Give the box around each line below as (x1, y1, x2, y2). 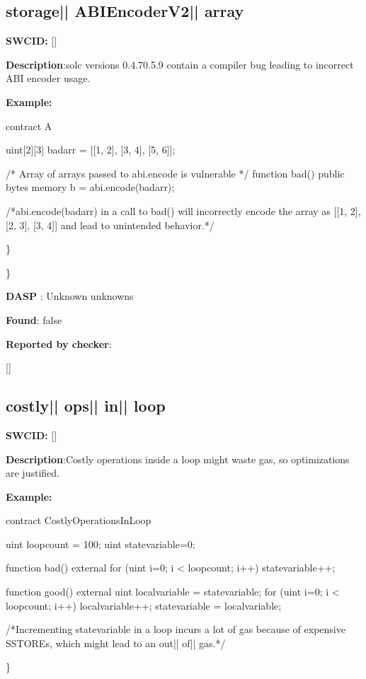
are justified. (6, 465, 59, 480)
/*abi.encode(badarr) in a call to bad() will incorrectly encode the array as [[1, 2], (6, 203, 361, 218)
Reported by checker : (6, 336, 112, 351)
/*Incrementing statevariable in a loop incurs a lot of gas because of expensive (6, 622, 345, 637)
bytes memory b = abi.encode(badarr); (6, 180, 175, 195)
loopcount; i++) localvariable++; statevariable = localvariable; (6, 598, 282, 613)
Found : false (6, 312, 62, 327)
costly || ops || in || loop (6, 395, 166, 417)
